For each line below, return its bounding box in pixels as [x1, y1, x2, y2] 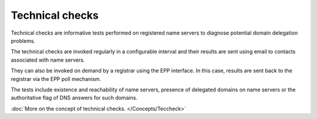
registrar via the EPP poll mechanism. [11, 75, 102, 82]
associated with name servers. [11, 56, 85, 63]
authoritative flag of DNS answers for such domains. [11, 94, 138, 101]
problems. [11, 37, 35, 44]
